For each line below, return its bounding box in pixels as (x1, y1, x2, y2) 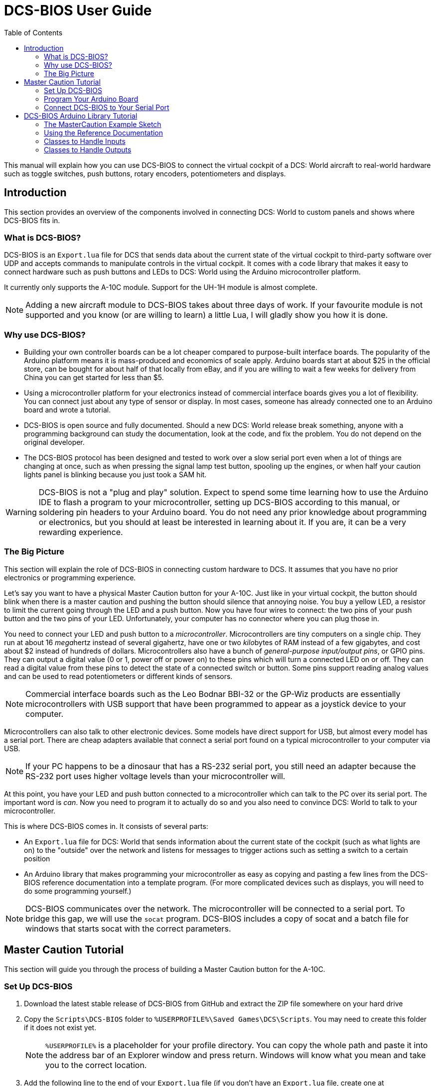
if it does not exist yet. (24, 1023, 97, 1032)
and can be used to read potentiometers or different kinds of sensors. (4, 672, 233, 680)
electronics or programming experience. (4, 573, 136, 582)
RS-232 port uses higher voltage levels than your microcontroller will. (25, 771, 286, 781)
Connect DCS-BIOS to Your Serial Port (44, 103, 169, 112)
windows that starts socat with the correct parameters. (25, 923, 231, 934)
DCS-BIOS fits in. (4, 216, 60, 225)
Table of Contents (4, 28, 63, 37)
